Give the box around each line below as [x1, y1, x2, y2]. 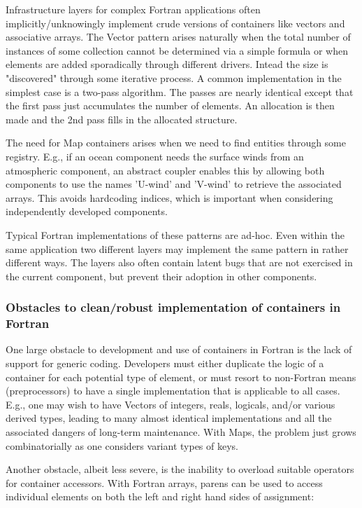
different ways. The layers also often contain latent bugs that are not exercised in [6, 255, 353, 270]
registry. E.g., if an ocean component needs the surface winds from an [6, 149, 304, 163]
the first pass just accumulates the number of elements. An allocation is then [6, 98, 335, 113]
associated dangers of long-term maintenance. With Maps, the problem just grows [6, 424, 356, 439]
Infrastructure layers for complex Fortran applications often [6, 2, 261, 16]
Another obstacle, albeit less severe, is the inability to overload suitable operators [6, 462, 354, 476]
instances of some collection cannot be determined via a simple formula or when [6, 43, 348, 57]
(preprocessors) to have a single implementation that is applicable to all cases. [6, 383, 340, 398]
